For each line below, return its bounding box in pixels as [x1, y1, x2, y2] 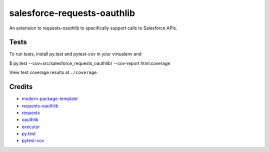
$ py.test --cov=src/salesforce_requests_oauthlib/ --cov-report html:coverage [9, 60, 170, 66]
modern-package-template [21, 95, 78, 102]
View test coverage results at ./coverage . [9, 69, 98, 75]
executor [21, 123, 40, 129]
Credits [9, 82, 33, 91]
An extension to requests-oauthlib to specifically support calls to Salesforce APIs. [9, 25, 177, 31]
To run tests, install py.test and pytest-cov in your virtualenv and [9, 51, 142, 57]
